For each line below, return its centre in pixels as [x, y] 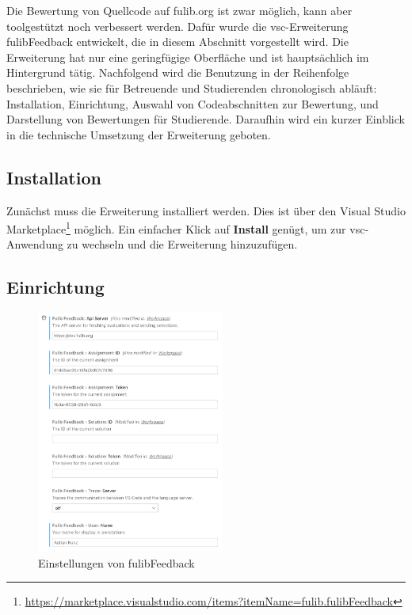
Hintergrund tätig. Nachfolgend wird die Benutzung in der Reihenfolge [178, 72]
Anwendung [35, 244]
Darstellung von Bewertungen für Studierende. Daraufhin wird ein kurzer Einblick [206, 119]
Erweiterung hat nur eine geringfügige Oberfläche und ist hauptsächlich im [188, 57]
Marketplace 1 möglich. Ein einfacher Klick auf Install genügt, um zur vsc [186, 228]
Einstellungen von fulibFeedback [116, 562]
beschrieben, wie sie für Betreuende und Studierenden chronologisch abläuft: [192, 87]
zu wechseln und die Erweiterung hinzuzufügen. [182, 244]
